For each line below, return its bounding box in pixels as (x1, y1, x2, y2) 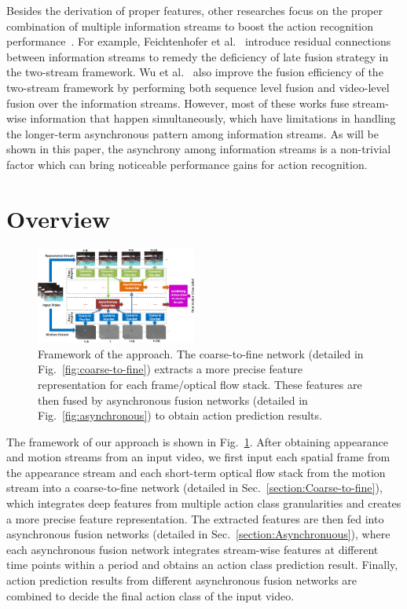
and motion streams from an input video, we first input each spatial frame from (6, 449, 390, 465)
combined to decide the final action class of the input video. (6, 587, 295, 603)
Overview (6, 202, 111, 234)
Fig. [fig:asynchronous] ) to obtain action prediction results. (38, 407, 322, 424)
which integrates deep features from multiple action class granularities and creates (6, 495, 401, 512)
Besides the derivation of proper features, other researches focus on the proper (6, 2, 383, 18)
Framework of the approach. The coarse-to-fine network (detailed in (38, 345, 364, 361)
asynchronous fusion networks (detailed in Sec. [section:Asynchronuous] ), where (6, 526, 390, 542)
